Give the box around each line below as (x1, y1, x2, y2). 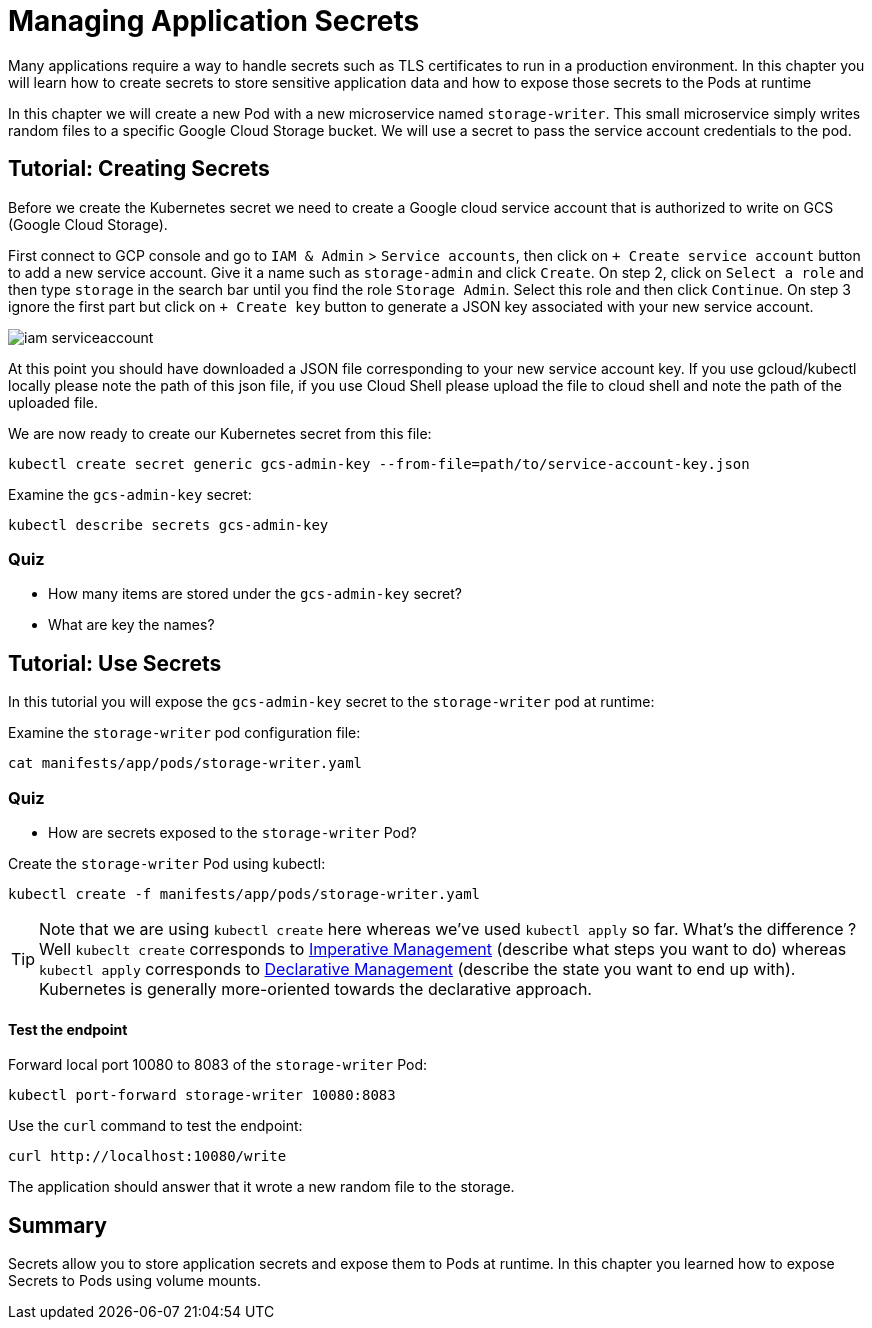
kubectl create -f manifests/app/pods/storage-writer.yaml (8, 885, 481, 902)
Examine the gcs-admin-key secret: (8, 485, 252, 503)
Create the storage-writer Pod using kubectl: (8, 854, 326, 872)
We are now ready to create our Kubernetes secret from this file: (8, 424, 432, 442)
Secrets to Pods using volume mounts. (8, 1272, 261, 1289)
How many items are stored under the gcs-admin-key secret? (48, 585, 462, 603)
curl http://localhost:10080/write (8, 1148, 287, 1165)
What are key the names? (48, 616, 215, 634)
